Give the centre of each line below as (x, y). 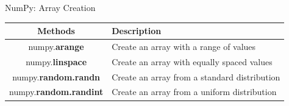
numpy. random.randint (56, 92)
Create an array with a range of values (184, 46)
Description (137, 31)
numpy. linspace (56, 61)
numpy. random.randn (56, 76)
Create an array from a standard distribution (196, 76)
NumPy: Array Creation (50, 7)
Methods (56, 31)
